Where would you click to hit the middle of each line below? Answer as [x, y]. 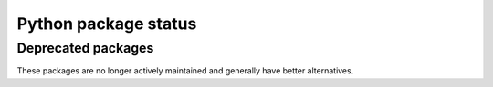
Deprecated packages [85, 48]
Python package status [107, 24]
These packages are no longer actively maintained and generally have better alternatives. [185, 71]
